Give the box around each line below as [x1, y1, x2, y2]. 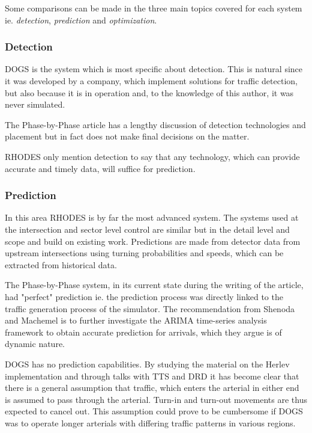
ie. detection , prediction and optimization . [5, 13, 157, 26]
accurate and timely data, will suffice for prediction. [5, 162, 196, 174]
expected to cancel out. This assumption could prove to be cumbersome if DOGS [5, 405, 303, 417]
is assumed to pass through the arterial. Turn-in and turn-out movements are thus [5, 393, 307, 405]
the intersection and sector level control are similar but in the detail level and [5, 223, 290, 235]
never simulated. [5, 98, 65, 111]
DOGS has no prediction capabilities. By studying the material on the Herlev [5, 357, 290, 370]
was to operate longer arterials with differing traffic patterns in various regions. [5, 416, 296, 429]
